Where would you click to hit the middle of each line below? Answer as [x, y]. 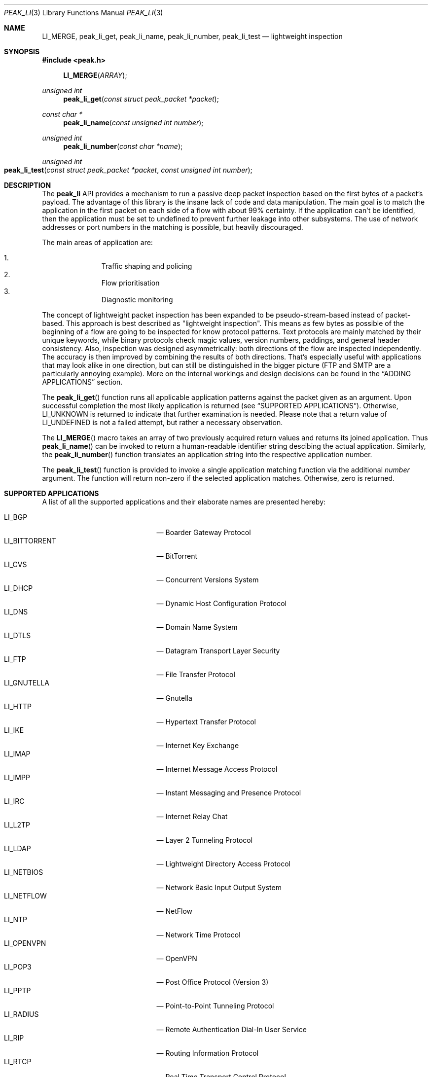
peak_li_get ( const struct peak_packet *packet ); [141, 99]
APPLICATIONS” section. [82, 382]
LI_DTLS [18, 635]
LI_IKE [14, 730]
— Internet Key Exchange [198, 745]
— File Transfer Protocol [196, 674]
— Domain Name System [197, 627]
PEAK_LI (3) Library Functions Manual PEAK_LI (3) [84, 13]
